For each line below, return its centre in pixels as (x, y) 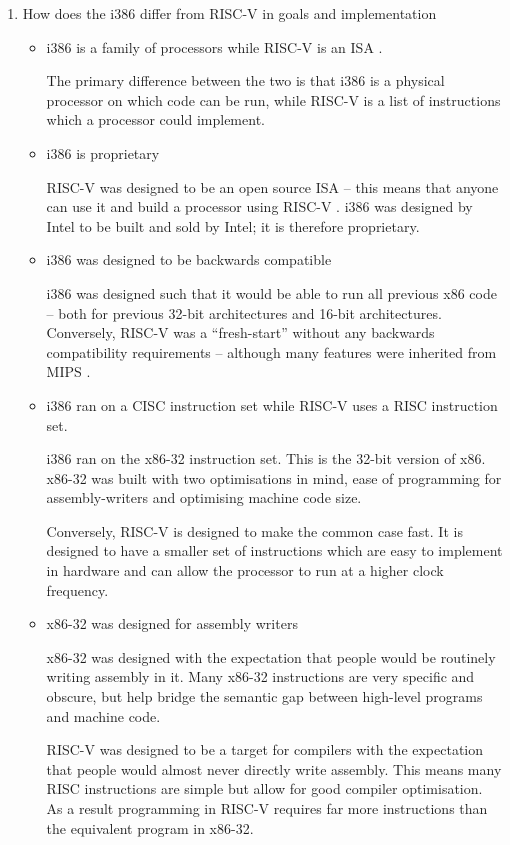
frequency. (77, 589)
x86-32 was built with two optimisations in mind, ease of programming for (274, 477)
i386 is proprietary (103, 152)
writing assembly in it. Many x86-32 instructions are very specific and (260, 676)
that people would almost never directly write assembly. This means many (274, 768)
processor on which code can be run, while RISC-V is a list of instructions (273, 99)
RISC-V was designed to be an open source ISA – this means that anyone (272, 186)
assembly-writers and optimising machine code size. (204, 497)
